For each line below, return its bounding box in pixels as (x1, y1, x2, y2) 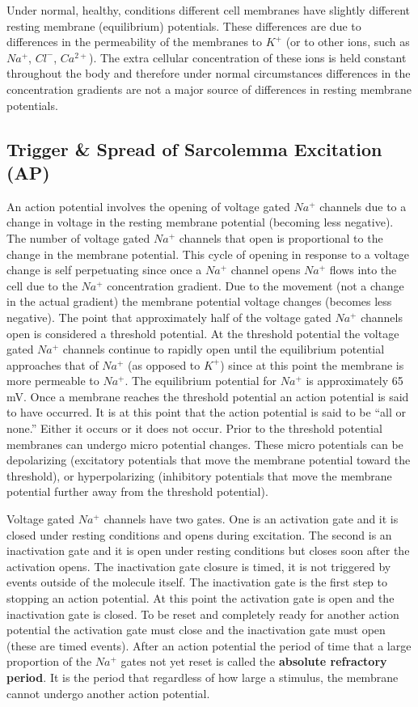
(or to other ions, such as (285, 33, 410, 50)
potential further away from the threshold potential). (6, 483, 268, 500)
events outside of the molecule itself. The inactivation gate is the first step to (6, 574, 388, 591)
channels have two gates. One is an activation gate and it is (103, 510, 399, 527)
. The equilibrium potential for (125, 372, 277, 389)
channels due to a (319, 197, 407, 214)
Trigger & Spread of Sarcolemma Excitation (6, 136, 382, 161)
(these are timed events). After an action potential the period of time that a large (6, 637, 412, 654)
